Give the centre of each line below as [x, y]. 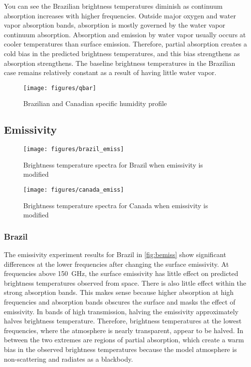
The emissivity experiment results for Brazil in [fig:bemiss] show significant [115, 254]
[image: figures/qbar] [60, 88]
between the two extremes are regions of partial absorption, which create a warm [124, 340]
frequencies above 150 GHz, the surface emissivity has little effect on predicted [121, 273]
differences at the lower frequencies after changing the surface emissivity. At [117, 264]
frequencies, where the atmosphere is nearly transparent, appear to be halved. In [124, 330]
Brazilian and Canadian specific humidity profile [95, 103]
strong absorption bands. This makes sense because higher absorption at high [119, 292]
